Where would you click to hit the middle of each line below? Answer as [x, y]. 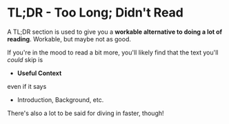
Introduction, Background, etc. [60, 100]
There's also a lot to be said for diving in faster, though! [86, 113]
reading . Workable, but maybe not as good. [69, 39]
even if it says [27, 86]
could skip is [25, 59]
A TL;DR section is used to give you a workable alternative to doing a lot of [115, 32]
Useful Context [39, 73]
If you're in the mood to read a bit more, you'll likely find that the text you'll [113, 52]
